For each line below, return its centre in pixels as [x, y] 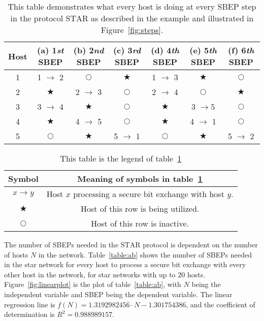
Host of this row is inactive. [140, 223]
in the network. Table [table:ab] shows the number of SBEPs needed [145, 254]
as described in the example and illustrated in [172, 18]
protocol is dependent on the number [200, 244]
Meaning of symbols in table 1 [140, 179]
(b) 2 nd [89, 50]
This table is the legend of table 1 [121, 158]
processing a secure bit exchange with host [149, 194]
